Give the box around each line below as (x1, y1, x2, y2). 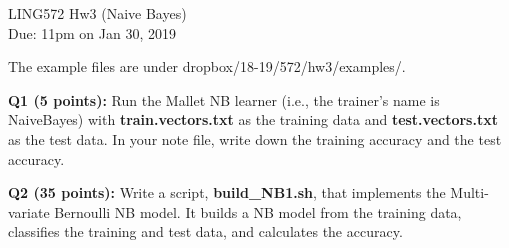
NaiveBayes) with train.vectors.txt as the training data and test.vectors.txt (8, 109, 498, 130)
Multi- (450, 182, 489, 203)
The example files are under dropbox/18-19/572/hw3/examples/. (8, 56, 406, 77)
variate (8, 201, 50, 222)
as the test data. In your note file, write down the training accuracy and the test (8, 128, 502, 149)
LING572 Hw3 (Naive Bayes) (8, 3, 187, 23)
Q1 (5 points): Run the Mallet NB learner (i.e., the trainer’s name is (8, 89, 440, 110)
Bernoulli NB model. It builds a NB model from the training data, (54, 201, 462, 222)
